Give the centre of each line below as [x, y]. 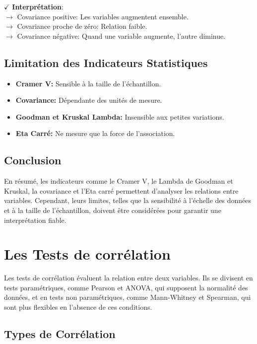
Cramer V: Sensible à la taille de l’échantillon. [88, 83]
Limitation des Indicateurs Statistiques [106, 62]
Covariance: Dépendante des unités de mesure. [89, 100]
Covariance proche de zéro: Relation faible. [82, 26]
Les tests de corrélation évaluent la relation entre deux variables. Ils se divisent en [128, 278]
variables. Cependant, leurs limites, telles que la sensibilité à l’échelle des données [128, 200]
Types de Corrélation [60, 334]
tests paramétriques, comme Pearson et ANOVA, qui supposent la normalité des [126, 287]
